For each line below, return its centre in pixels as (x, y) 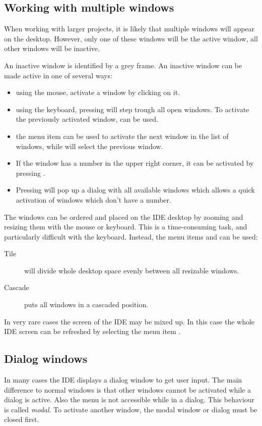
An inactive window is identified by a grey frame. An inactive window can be (123, 65)
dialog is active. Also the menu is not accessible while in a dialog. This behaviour (129, 399)
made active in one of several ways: (58, 75)
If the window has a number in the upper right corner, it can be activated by (135, 163)
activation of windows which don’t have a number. (93, 199)
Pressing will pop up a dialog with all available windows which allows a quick (135, 190)
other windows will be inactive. (52, 48)
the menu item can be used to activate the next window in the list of (122, 136)
